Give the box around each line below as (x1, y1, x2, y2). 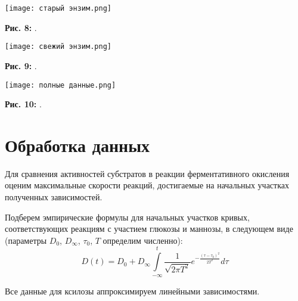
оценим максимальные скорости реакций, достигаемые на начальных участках (5, 179, 289, 191)
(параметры (5, 234, 47, 246)
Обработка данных (5, 132, 150, 157)
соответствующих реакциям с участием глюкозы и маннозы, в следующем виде (5, 222, 293, 235)
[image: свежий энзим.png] (5, 42, 111, 51)
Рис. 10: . (5, 98, 42, 110)
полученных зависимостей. (5, 191, 103, 203)
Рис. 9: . (5, 59, 37, 72)
